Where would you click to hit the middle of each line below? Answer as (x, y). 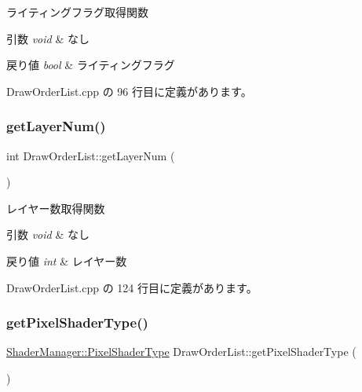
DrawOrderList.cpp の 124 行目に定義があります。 (132, 287)
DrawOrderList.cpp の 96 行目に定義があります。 (129, 91)
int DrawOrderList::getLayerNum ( (91, 155)
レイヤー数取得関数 (56, 208)
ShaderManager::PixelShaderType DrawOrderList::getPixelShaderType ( (181, 352)
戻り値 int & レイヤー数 (67, 260)
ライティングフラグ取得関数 (77, 12)
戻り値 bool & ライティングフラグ (91, 65)
